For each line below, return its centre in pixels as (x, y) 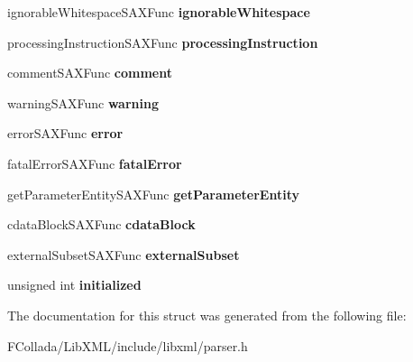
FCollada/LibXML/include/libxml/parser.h (128, 345)
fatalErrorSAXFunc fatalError (95, 163)
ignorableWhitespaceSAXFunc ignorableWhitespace (159, 12)
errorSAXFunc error (65, 133)
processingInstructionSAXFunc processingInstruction (163, 42)
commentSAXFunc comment (90, 73)
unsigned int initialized (74, 285)
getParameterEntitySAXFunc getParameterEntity (153, 194)
